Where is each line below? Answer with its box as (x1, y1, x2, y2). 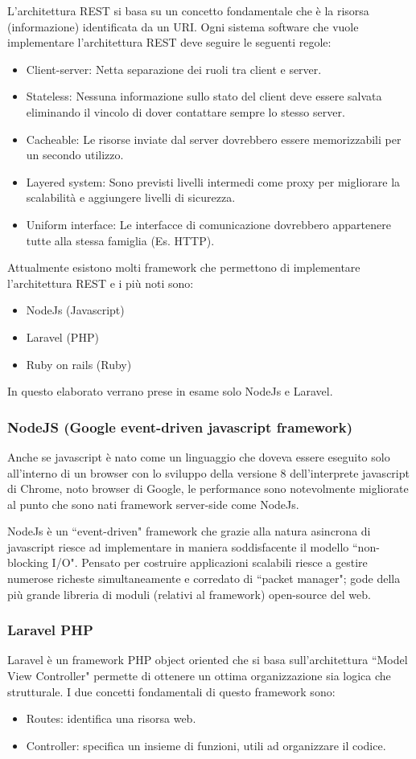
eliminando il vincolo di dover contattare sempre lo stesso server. (26, 103, 345, 120)
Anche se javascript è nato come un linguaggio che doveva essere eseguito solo (7, 448, 390, 465)
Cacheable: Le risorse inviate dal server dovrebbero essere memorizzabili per (26, 130, 402, 147)
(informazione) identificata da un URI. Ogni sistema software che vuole (7, 18, 359, 35)
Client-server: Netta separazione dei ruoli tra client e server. (26, 60, 322, 77)
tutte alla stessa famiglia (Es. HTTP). (26, 232, 215, 248)
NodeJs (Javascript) (26, 302, 125, 318)
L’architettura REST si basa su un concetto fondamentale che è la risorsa (7, 2, 369, 18)
